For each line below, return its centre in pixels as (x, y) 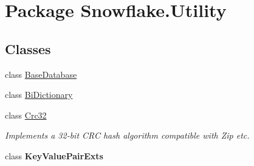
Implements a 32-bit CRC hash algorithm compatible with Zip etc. (127, 135)
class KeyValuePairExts (54, 155)
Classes (28, 48)
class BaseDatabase (41, 74)
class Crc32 (26, 115)
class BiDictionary (39, 95)
